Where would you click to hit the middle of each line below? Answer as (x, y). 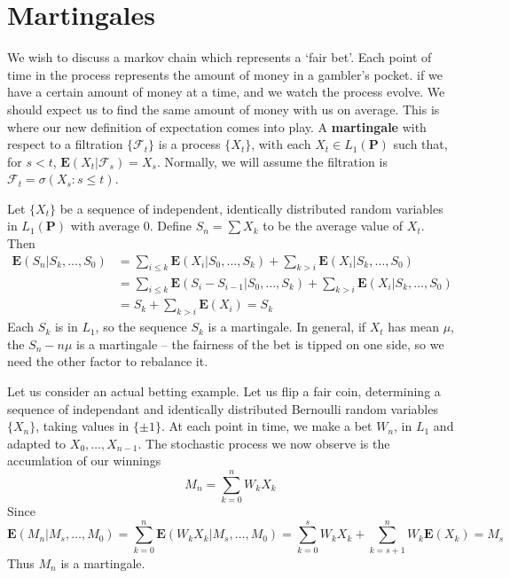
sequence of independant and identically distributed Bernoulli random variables (223, 408)
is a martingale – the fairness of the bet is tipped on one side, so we (260, 344)
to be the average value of (333, 226)
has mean (413, 327)
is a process (189, 144)
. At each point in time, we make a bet (267, 426)
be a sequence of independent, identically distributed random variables (251, 208)
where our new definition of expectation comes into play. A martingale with (217, 126)
